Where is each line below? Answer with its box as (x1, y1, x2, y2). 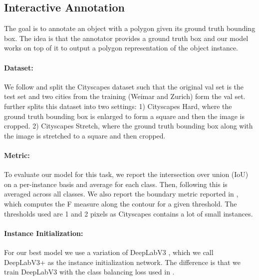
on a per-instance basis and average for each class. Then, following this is (4, 178, 228, 189)
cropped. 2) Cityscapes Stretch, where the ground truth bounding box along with (4, 120, 253, 131)
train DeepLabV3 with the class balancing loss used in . (4, 266, 175, 277)
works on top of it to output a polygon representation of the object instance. (4, 42, 238, 53)
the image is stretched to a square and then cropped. (4, 130, 166, 140)
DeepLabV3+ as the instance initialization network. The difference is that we (4, 256, 241, 267)
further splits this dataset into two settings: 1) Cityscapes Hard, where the (4, 100, 232, 111)
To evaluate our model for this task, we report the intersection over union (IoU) (4, 169, 249, 179)
